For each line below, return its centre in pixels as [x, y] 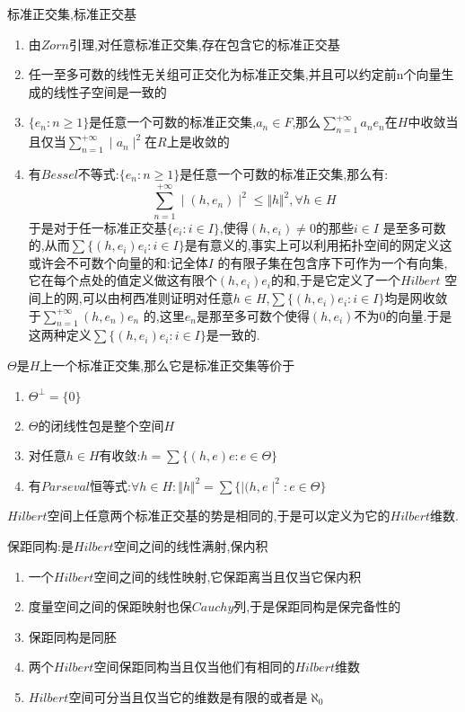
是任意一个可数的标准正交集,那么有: [284, 173]
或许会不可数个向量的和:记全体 [118, 262]
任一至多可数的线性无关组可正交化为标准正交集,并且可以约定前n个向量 [235, 74]
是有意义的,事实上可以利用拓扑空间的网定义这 [318, 245]
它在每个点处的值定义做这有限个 [123, 280]
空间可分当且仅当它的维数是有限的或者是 [188, 696]
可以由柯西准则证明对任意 [158, 298]
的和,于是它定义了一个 [335, 280]
